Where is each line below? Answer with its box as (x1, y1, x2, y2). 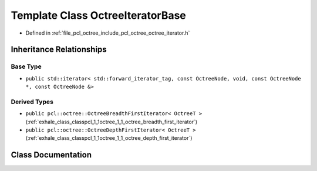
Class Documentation (11, 150, 92, 160)
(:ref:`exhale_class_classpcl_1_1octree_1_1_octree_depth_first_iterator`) (25, 135, 193, 142)
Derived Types (11, 98, 54, 106)
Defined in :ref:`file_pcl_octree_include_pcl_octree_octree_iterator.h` (25, 29, 190, 36)
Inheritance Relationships (11, 45, 107, 55)
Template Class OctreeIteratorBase (11, 9, 186, 22)
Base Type (11, 62, 42, 71)
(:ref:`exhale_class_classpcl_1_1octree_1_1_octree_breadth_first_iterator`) (25, 118, 198, 125)
